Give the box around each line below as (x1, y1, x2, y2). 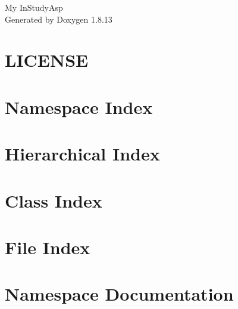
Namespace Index (5, 94, 153, 119)
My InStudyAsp (5, 1, 63, 13)
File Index (5, 234, 90, 259)
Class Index (5, 188, 102, 212)
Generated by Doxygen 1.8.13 (5, 13, 112, 25)
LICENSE (5, 48, 89, 72)
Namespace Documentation (5, 282, 234, 306)
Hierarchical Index (5, 141, 160, 166)
